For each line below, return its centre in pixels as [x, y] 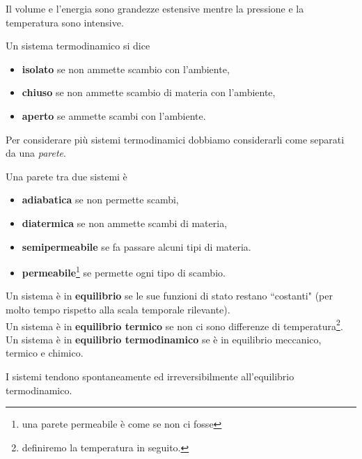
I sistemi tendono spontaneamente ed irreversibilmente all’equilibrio [150, 376]
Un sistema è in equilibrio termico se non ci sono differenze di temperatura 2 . [174, 325]
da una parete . [36, 153]
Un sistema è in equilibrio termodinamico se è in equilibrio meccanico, [164, 339]
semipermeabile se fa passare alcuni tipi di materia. [136, 246]
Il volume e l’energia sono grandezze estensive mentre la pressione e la [155, 8]
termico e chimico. [45, 353]
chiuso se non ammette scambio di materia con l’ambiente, [149, 92]
